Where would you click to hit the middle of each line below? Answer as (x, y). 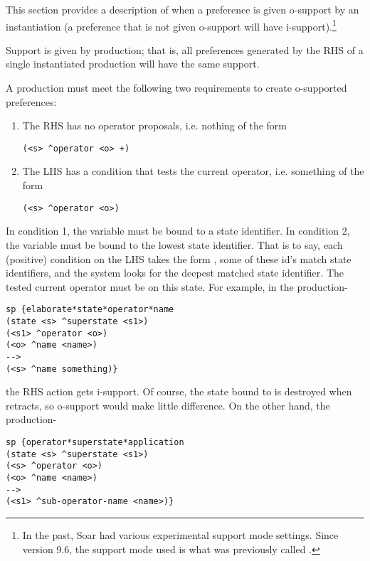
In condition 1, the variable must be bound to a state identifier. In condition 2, (178, 231)
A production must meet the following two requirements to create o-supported (176, 88)
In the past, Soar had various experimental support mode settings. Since (180, 534)
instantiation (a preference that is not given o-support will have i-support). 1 (171, 25)
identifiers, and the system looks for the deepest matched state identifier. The (175, 273)
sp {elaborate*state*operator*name (90, 310)
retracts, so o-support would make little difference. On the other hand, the (168, 405)
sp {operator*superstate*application (95, 442)
